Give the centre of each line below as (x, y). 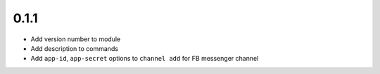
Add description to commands (75, 48)
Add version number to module (76, 39)
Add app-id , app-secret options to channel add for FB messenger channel (145, 59)
